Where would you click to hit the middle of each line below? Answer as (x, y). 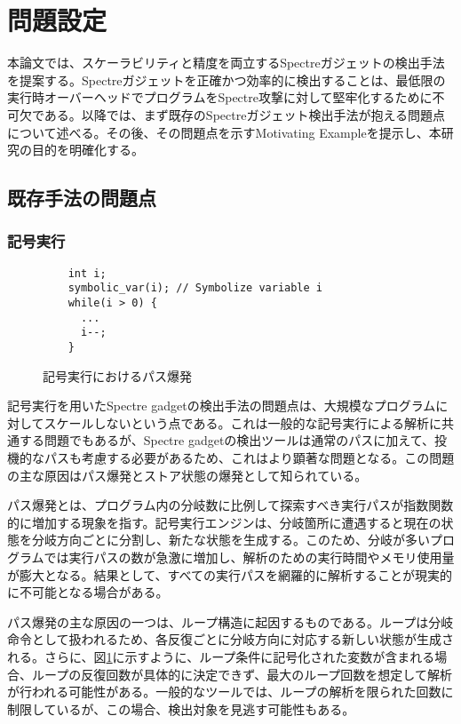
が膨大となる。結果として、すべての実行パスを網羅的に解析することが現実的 (230, 574)
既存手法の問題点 (82, 198)
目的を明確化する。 (87, 150)
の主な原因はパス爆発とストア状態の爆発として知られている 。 (187, 475)
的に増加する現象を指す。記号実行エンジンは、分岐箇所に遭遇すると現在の (224, 522)
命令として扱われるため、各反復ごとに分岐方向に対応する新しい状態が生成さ (230, 639)
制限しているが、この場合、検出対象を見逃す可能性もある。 (181, 708)
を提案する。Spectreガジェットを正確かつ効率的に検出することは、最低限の (227, 80)
